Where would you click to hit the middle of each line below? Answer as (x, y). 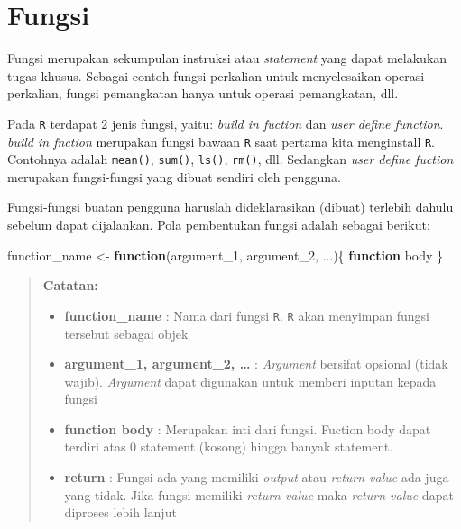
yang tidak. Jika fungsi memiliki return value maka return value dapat (259, 494)
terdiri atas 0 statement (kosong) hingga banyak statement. (229, 447)
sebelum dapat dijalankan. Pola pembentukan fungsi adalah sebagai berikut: (219, 225)
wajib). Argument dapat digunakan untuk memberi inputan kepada (250, 381)
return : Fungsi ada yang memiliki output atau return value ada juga (257, 477)
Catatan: (70, 285)
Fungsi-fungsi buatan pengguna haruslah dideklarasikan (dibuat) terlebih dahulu (230, 207)
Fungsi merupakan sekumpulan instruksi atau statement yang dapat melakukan (227, 58)
